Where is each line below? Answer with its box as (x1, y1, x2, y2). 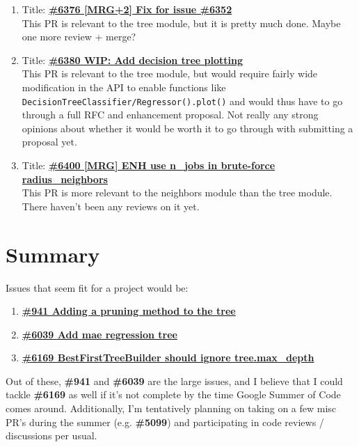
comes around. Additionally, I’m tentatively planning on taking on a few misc (6, 401, 337, 416)
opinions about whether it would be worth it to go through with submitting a (22, 120, 353, 135)
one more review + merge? (22, 29, 136, 44)
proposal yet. (22, 134, 77, 149)
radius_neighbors (22, 171, 108, 186)
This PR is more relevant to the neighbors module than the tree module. (22, 185, 333, 200)
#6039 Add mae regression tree (22, 327, 177, 341)
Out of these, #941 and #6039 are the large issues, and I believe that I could (6, 373, 343, 388)
